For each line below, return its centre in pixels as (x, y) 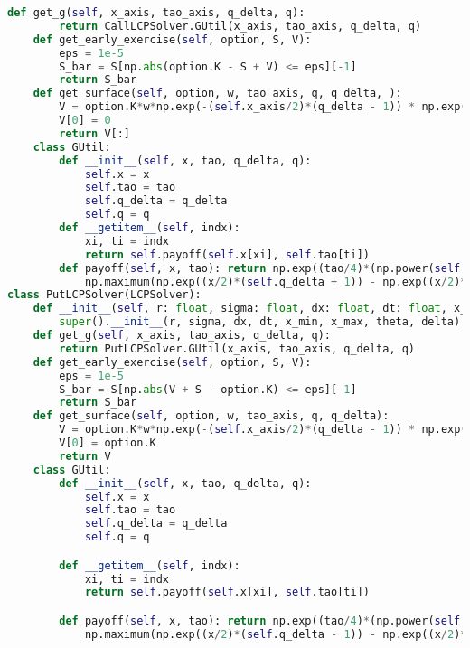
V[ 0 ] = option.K (108, 443)
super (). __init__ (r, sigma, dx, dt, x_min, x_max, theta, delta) (260, 322)
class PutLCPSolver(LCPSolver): (104, 295)
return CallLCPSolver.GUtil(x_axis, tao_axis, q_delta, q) (240, 26)
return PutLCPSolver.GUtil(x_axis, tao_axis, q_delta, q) (237, 348)
